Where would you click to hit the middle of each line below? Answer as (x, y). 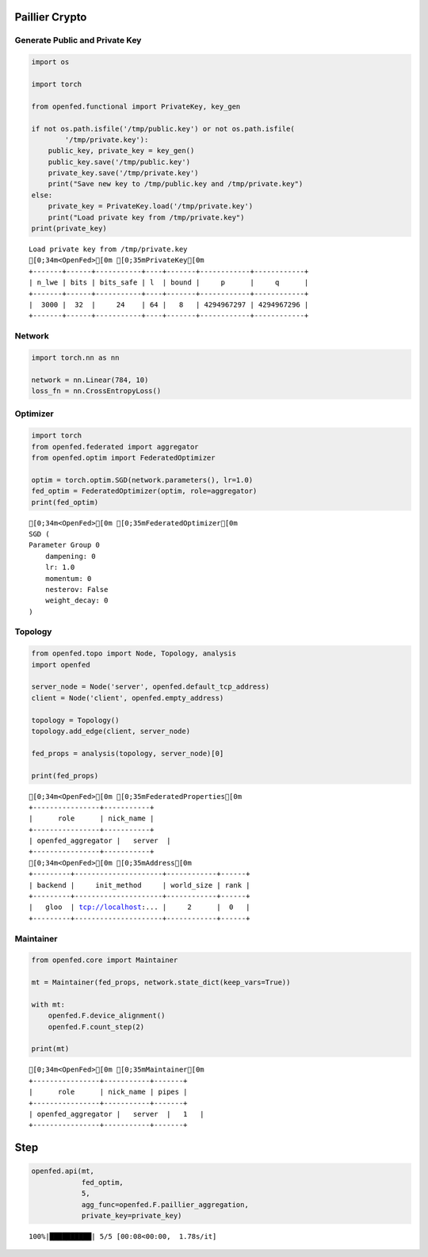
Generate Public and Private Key (78, 40)
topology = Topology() (75, 720)
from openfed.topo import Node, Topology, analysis (134, 653)
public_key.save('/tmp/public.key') (119, 162)
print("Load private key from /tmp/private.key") (146, 217)
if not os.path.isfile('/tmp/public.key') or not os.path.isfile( (163, 128)
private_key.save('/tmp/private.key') (123, 173)
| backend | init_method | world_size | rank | (139, 885)
